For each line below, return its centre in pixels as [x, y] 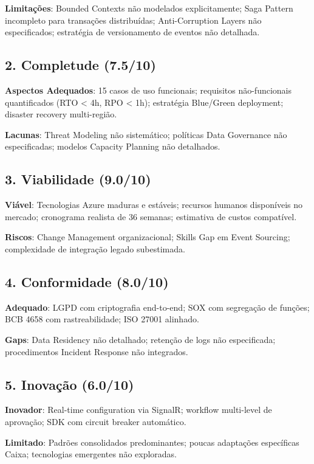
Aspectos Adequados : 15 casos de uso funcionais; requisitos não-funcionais [148, 90]
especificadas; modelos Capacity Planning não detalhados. [113, 146]
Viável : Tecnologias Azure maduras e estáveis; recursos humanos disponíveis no [154, 205]
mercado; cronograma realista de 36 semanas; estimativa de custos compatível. [151, 216]
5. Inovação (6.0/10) [70, 384]
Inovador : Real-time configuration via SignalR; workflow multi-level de [138, 410]
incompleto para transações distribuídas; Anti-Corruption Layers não [133, 20]
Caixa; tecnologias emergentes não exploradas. [91, 454]
